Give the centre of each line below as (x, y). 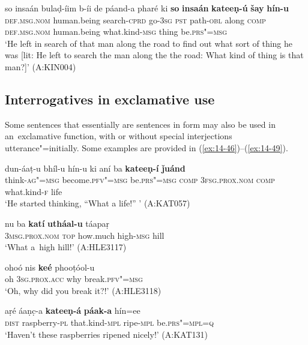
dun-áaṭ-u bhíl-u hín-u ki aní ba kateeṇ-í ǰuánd (95, 168)
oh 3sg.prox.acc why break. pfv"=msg (74, 279)
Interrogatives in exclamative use (110, 99)
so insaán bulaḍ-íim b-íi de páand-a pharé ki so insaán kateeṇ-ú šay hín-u (147, 8)
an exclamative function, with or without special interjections (119, 136)
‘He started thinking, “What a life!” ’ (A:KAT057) (98, 203)
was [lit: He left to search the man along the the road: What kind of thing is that (154, 55)
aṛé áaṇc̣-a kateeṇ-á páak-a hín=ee (73, 310)
